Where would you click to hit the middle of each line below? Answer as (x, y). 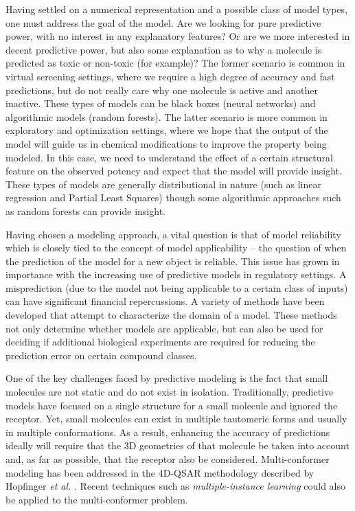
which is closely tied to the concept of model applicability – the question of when (176, 248)
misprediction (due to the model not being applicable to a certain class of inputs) (177, 287)
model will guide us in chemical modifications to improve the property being (166, 143)
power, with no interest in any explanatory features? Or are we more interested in (178, 36)
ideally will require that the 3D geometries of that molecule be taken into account (177, 445)
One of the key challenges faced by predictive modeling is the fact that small (167, 378)
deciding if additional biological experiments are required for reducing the (160, 342)
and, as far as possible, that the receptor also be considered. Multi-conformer (168, 459)
